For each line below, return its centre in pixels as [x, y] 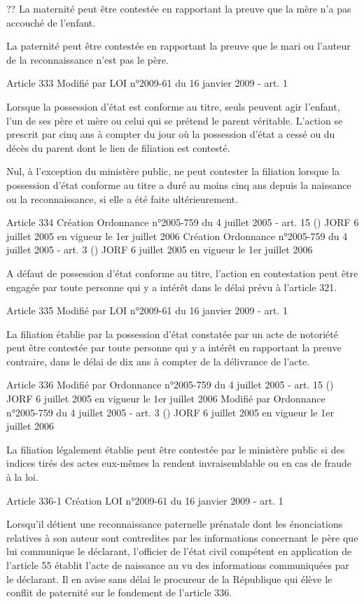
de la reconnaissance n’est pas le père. [87, 59]
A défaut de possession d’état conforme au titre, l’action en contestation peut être [182, 273]
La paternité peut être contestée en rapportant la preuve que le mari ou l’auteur [178, 46]
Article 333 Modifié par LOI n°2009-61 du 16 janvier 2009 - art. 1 [147, 83]
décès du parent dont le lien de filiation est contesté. [118, 147]
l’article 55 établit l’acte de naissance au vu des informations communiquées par [178, 565]
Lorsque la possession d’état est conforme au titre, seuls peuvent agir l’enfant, [173, 106]
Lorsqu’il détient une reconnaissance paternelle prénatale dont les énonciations [175, 524]
